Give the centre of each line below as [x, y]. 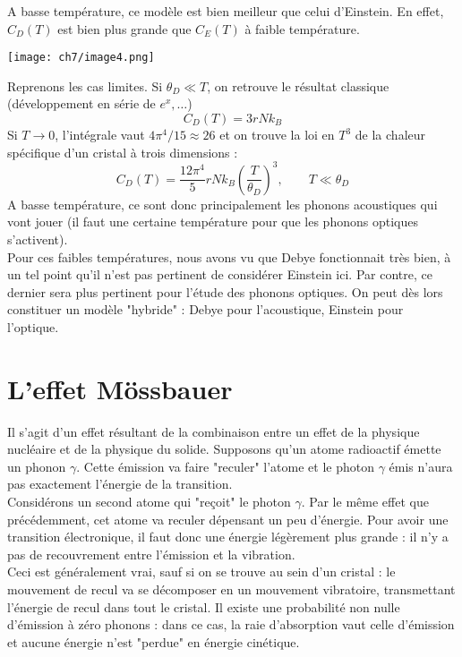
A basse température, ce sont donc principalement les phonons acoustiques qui [222, 204]
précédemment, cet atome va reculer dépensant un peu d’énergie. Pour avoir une [228, 519]
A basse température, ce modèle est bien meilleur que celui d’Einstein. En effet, [226, 11]
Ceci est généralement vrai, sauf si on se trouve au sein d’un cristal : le [201, 572]
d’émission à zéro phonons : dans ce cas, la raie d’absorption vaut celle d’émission [231, 624]
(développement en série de [81, 103]
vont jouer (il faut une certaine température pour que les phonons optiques [213, 222]
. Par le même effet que [365, 501]
